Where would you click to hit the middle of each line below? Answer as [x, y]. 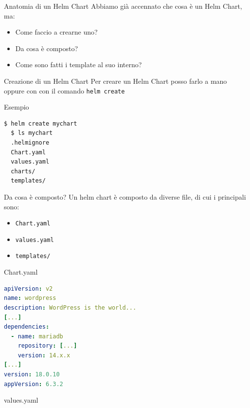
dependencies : [27, 327]
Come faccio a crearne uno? [56, 32]
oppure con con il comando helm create [64, 90]
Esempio [17, 107]
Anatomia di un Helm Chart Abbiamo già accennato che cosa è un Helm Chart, [123, 6]
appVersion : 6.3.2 [34, 384]
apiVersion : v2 [28, 288]
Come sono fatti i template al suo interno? [79, 65]
